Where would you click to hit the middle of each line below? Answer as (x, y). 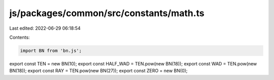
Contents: (20, 37)
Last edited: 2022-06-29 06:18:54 (45, 28)
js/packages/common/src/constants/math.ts (107, 13)
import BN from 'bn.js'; (51, 51)
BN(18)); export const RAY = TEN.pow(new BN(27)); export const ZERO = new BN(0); (98, 71)
